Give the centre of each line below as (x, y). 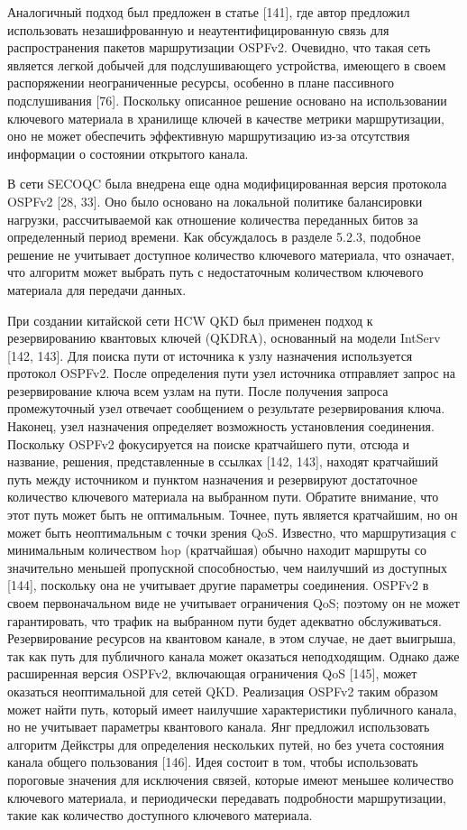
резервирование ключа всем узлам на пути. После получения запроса (198, 390)
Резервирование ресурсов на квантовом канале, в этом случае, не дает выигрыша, (232, 638)
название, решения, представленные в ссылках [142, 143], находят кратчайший (223, 461)
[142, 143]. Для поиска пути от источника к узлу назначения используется (210, 355)
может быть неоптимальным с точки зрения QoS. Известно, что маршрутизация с (232, 532)
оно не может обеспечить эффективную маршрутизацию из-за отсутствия (209, 136)
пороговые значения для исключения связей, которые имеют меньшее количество (231, 779)
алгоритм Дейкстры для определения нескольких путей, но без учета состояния (226, 744)
